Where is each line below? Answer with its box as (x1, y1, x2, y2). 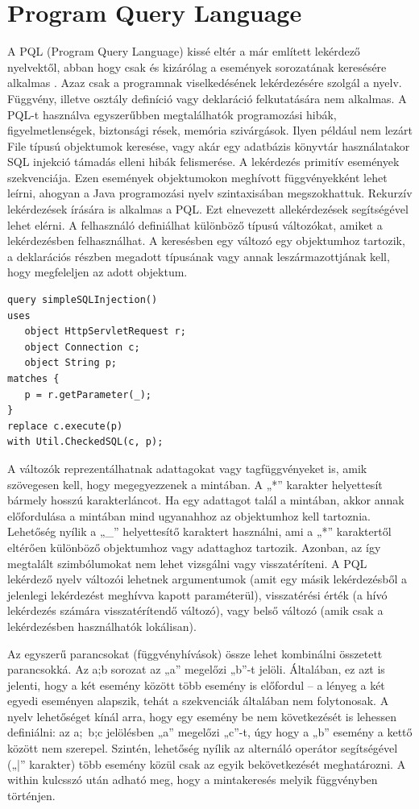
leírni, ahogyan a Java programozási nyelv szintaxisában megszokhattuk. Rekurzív (7, 185, 413, 201)
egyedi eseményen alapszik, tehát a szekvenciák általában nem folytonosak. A (7, 692, 389, 709)
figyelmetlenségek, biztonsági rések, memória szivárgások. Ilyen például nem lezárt (7, 122, 413, 139)
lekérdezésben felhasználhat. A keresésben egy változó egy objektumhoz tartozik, (7, 232, 405, 249)
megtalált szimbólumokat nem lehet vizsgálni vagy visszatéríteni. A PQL (7, 554, 367, 571)
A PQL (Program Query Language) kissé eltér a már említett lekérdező (7, 43, 360, 60)
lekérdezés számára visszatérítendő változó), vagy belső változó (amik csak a (7, 602, 384, 619)
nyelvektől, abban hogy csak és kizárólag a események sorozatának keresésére (7, 58, 387, 75)
